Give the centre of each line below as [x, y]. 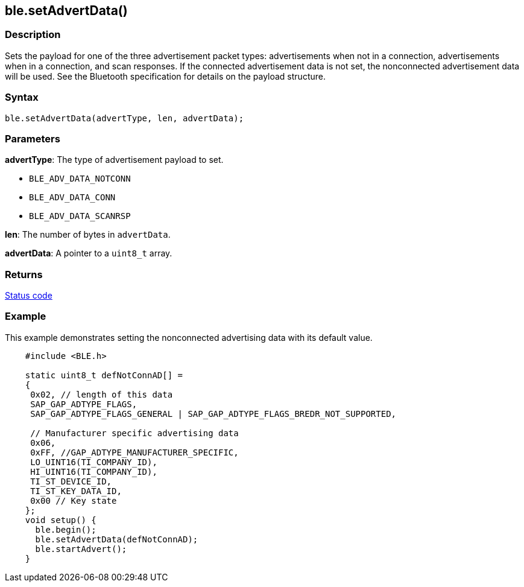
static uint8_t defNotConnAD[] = [104, 375]
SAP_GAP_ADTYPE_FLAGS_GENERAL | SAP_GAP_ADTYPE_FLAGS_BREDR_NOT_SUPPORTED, [213, 414]
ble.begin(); [66, 529]
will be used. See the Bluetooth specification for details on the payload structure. [165, 76]
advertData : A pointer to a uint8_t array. [89, 253]
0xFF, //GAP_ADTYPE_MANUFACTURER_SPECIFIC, [134, 452]
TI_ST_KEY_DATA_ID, [76, 491]
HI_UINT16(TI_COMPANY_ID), [94, 471]
